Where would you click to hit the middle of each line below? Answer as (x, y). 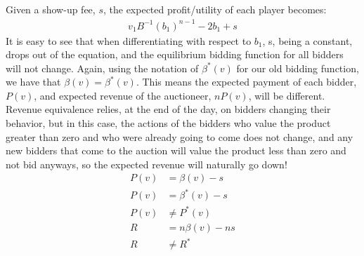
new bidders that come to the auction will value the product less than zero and (176, 150)
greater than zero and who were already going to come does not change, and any (180, 136)
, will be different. (287, 95)
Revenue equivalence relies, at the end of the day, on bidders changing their (168, 109)
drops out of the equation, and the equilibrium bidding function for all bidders (175, 54)
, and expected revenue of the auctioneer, (123, 95)
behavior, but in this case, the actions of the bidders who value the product (168, 123)
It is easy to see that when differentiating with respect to (129, 40)
